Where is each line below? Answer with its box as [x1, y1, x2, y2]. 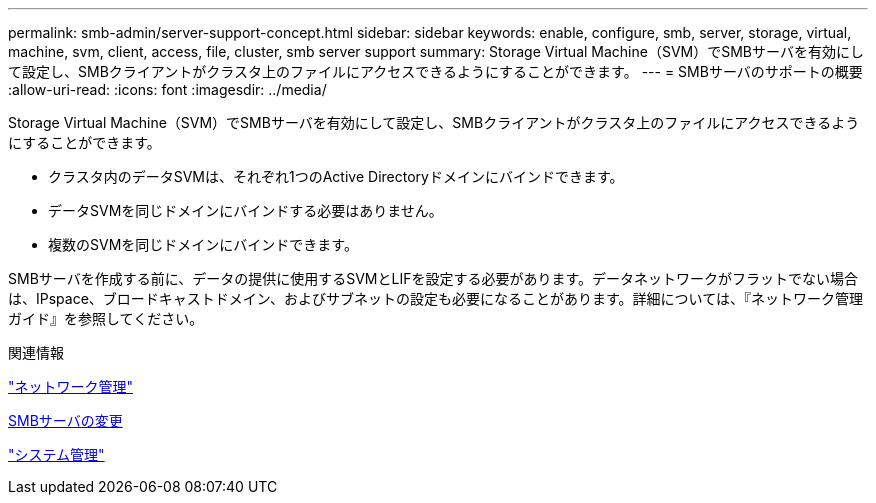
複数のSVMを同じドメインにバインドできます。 [48, 236, 358, 253]
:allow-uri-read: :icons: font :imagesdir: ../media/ [8, 81, 327, 98]
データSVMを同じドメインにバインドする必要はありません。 [48, 202, 443, 219]
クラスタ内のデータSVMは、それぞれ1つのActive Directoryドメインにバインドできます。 [48, 168, 624, 185]
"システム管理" [8, 446, 105, 463]
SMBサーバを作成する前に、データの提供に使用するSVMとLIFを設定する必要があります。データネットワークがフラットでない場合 [8, 270, 859, 287]
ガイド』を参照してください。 [8, 310, 204, 327]
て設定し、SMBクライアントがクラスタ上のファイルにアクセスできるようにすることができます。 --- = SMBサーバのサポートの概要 [8, 63, 863, 80]
